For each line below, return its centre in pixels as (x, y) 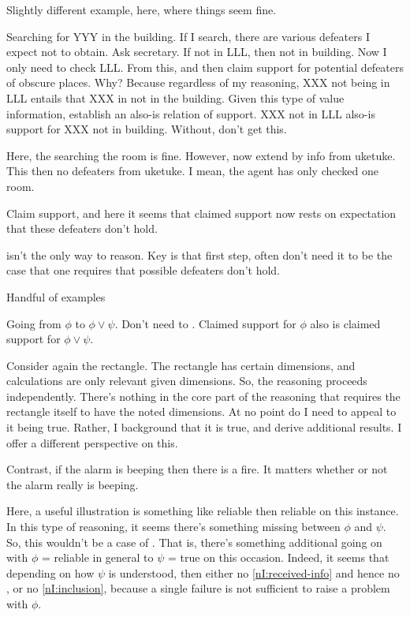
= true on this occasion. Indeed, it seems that (279, 557)
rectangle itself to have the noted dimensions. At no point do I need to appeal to (201, 411)
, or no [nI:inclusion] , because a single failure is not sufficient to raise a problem (198, 588)
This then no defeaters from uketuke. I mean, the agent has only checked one (192, 171)
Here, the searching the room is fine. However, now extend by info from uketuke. (201, 155)
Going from (34, 323)
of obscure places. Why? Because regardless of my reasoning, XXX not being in (198, 82)
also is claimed (345, 323)
